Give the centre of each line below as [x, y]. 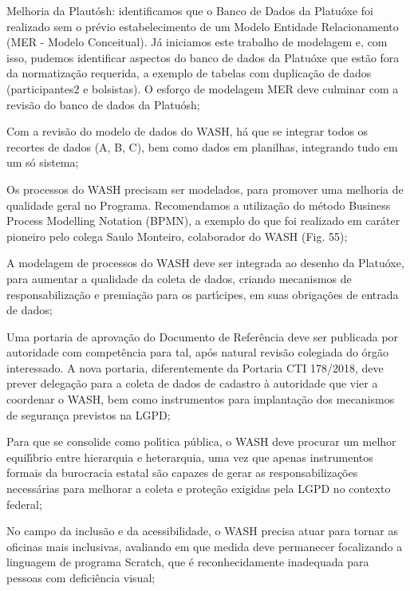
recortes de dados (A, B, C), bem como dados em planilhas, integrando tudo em [202, 146]
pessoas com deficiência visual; [81, 577]
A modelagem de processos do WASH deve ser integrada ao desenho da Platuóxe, [205, 263]
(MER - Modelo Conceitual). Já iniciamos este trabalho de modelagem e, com [197, 42]
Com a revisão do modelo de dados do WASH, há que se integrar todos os [187, 131]
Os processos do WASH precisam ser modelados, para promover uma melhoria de [205, 189]
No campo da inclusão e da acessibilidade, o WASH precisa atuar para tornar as [202, 531]
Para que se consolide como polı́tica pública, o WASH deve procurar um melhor [201, 441]
